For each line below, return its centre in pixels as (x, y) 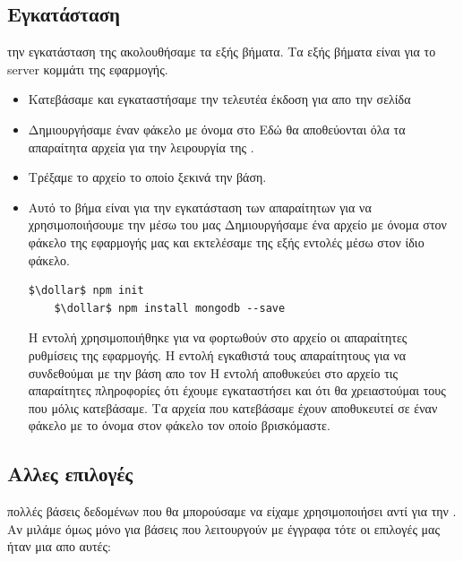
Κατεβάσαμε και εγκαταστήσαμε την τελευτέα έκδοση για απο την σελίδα (219, 99)
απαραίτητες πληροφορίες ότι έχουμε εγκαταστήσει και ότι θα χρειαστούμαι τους (237, 390)
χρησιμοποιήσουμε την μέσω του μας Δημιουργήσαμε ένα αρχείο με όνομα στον (237, 224)
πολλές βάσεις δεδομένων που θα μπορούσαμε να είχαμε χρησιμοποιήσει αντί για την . (232, 511)
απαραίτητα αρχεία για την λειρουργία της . (141, 147)
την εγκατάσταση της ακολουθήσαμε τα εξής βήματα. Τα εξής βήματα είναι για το (222, 52)
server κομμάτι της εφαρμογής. (88, 69)
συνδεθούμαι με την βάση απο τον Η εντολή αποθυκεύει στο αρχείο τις (213, 372)
